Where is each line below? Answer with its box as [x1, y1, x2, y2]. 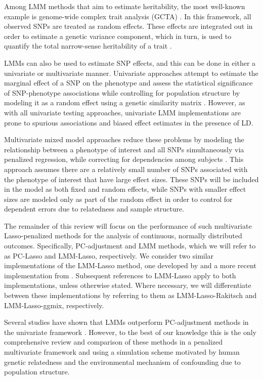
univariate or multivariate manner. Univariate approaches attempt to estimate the [4, 67, 258, 78]
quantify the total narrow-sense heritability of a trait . [4, 40, 172, 51]
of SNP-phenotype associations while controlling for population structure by [4, 87, 240, 98]
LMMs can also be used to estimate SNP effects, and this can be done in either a [4, 57, 256, 68]
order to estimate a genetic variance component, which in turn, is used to [4, 30, 232, 41]
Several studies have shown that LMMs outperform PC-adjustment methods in [4, 317, 249, 327]
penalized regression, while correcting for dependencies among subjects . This [4, 154, 244, 164]
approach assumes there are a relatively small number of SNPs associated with [4, 163, 248, 174]
